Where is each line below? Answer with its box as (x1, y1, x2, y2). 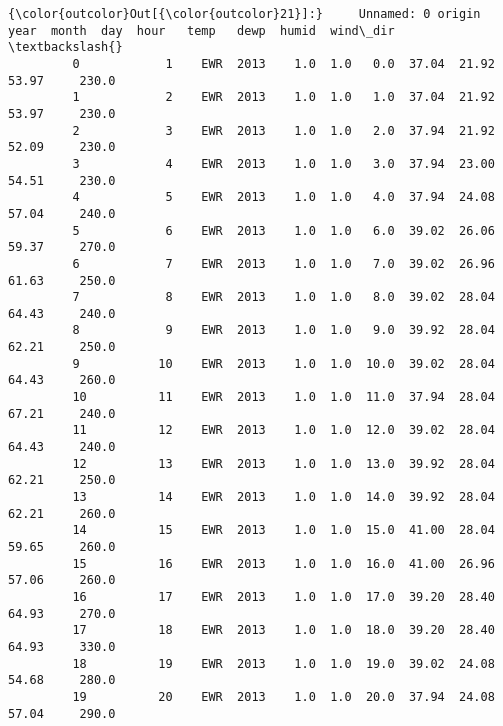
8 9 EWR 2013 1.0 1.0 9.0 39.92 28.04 (72, 323, 495, 338)
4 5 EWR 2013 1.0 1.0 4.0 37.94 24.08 (72, 190, 495, 205)
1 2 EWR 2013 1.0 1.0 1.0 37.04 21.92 (72, 90, 495, 105)
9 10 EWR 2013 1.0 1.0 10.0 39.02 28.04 (72, 356, 495, 371)
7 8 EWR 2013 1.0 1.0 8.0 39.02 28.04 (72, 290, 495, 305)
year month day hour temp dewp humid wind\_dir (8, 23, 395, 38)
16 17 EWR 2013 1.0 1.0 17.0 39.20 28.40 (72, 589, 495, 604)
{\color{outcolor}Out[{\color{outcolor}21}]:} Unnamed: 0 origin (8, 7, 481, 21)
